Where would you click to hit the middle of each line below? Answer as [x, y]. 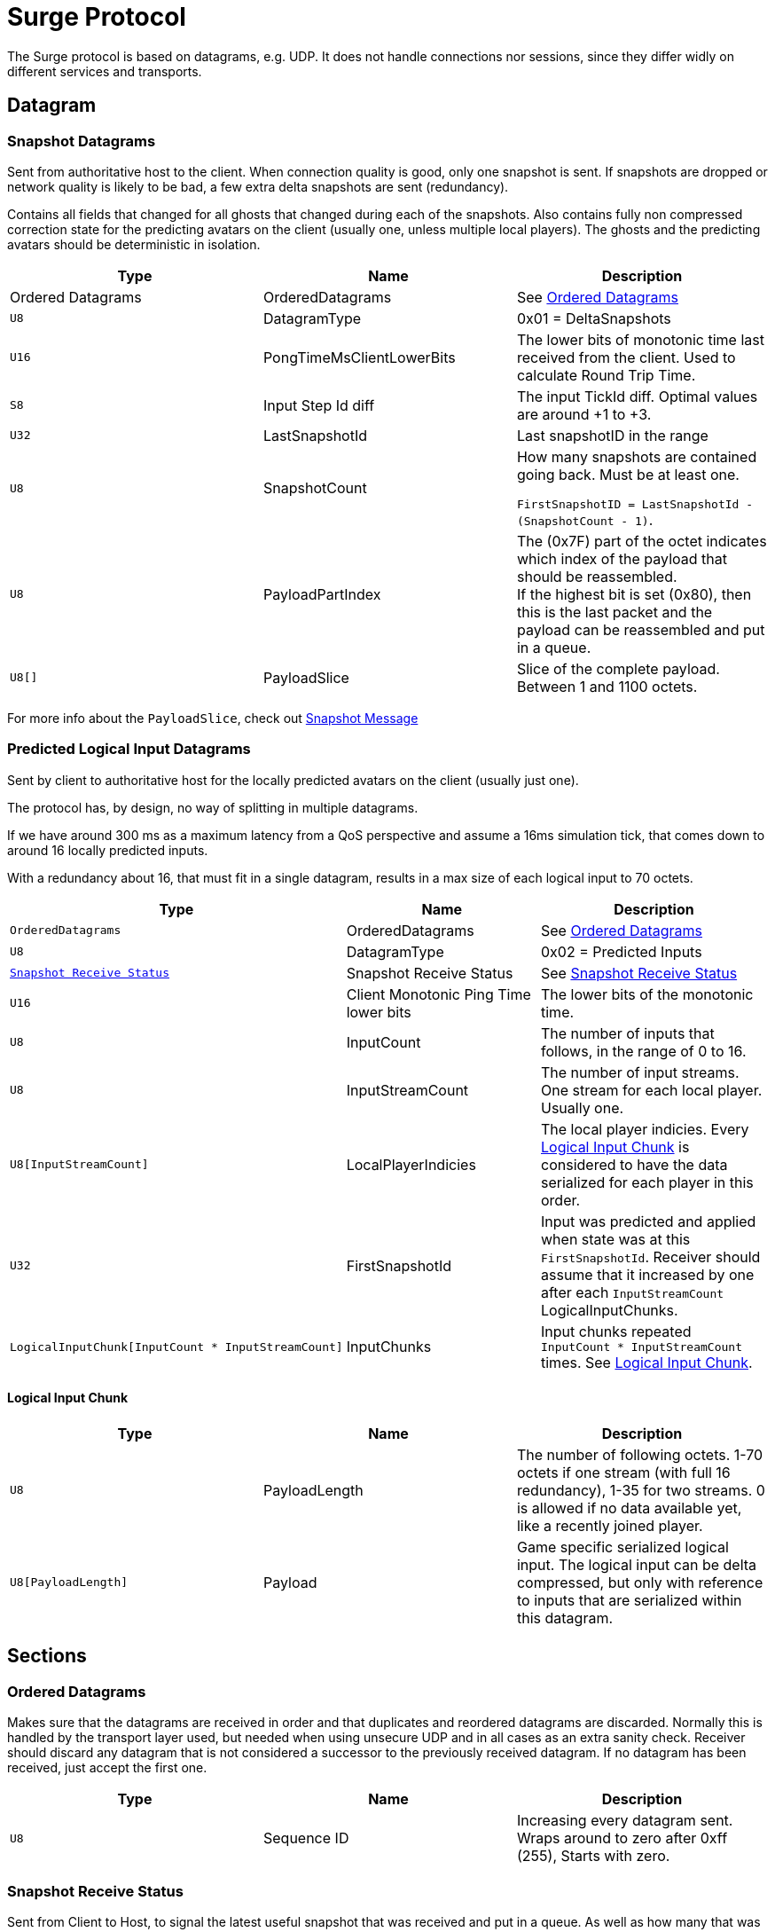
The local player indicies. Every [645, 1129]
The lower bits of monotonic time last [640, 339]
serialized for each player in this [647, 1182]
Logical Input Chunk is [615, 1147]
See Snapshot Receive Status [639, 973]
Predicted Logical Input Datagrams [129, 749]
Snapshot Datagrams [82, 141]
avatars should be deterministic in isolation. [134, 244]
